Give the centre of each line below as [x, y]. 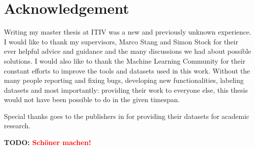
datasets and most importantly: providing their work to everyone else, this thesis [126, 90]
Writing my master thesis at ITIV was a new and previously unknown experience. [128, 32]
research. [17, 126]
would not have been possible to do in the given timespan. [92, 99]
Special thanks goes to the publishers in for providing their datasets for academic [127, 116]
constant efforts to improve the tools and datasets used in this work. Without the [127, 70]
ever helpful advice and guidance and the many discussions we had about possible [128, 51]
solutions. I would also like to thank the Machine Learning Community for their [125, 60]
